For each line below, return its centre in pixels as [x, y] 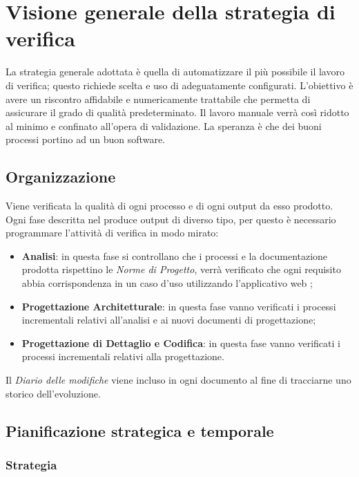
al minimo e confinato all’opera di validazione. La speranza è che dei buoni [164, 125]
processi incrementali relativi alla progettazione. [123, 356]
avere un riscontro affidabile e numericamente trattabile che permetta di [158, 99]
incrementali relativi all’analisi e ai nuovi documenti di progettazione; [169, 320]
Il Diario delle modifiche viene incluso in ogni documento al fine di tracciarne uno [178, 380]
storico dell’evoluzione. [53, 393]
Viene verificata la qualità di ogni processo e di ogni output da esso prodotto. [169, 206]
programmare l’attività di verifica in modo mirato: [112, 233]
